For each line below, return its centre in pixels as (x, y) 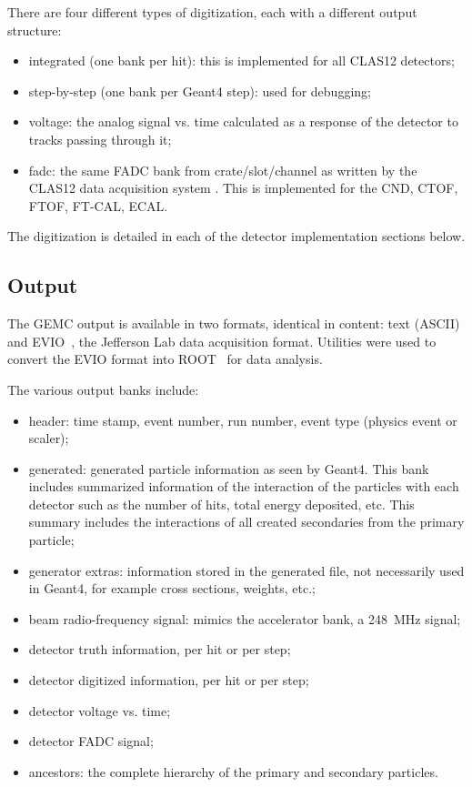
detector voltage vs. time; (100, 710)
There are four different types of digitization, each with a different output (212, 12)
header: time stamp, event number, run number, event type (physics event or (243, 420)
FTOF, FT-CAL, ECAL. (98, 205)
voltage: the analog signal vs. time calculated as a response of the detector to (243, 121)
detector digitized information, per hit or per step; (169, 680)
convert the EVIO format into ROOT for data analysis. (165, 359)
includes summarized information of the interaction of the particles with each (244, 486)
